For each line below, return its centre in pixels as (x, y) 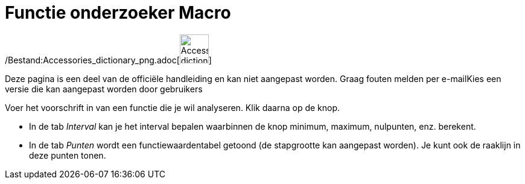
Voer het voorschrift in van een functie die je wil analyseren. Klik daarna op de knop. (173, 107)
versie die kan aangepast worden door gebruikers (104, 89)
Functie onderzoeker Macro (118, 13)
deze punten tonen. (68, 155)
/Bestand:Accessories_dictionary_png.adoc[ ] (108, 60)
